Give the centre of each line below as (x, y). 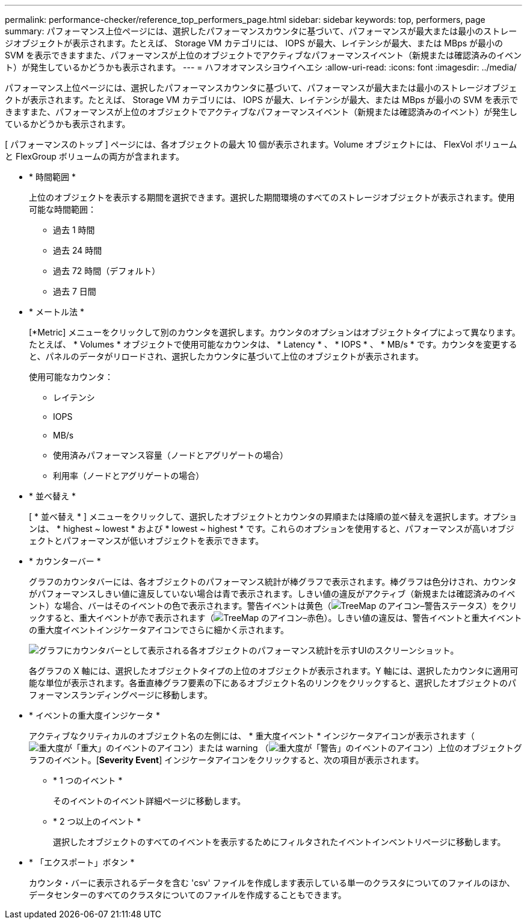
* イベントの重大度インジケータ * (94, 715)
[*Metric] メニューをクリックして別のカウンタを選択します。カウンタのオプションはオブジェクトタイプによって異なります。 (275, 332)
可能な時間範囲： (63, 209)
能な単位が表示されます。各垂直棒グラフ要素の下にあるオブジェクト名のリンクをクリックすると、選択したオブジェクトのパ (273, 683)
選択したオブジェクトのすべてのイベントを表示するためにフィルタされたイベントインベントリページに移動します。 (279, 842)
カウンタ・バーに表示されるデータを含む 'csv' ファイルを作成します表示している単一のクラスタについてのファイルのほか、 (272, 883)
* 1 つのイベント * (88, 780)
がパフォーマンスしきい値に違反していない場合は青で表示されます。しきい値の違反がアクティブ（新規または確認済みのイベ (272, 594)
